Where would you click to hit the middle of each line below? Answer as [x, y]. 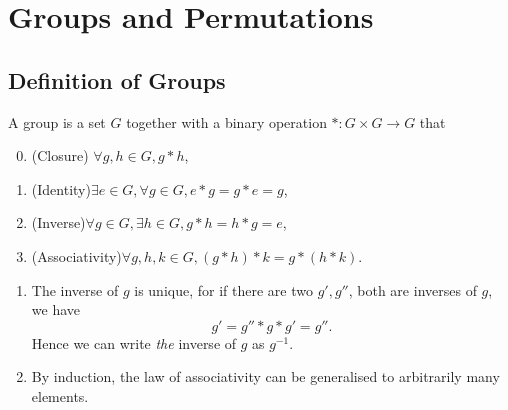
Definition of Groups [117, 79]
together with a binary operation [226, 121]
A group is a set [57, 121]
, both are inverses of [412, 289]
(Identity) [61, 188]
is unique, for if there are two [223, 289]
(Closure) [60, 155]
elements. [60, 395]
